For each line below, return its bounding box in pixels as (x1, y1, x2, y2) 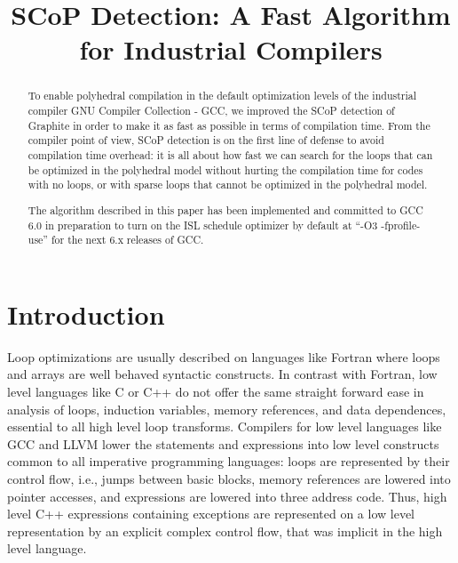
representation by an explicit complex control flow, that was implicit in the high (7, 521, 443, 540)
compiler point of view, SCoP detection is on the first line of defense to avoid (28, 133, 384, 148)
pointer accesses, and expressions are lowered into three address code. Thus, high (7, 487, 447, 505)
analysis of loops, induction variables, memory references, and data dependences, (7, 399, 446, 418)
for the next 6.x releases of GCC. (51, 232, 204, 247)
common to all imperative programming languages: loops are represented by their (7, 452, 450, 471)
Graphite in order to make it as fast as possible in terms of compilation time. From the (28, 117, 430, 133)
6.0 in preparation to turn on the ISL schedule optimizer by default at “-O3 (28, 217, 378, 232)
